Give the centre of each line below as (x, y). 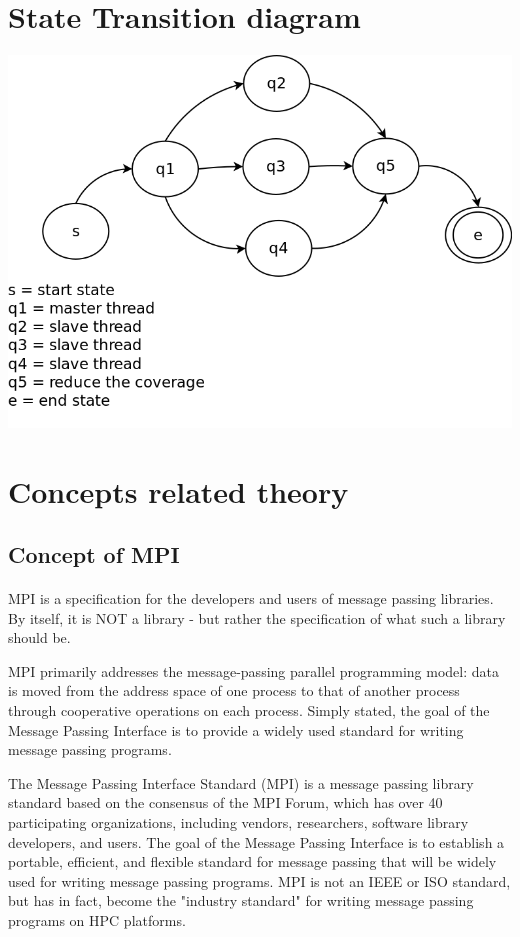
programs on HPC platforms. (97, 919)
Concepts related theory (178, 490)
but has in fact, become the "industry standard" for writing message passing (241, 900)
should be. (39, 637)
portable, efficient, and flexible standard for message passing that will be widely (252, 861)
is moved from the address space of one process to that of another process (234, 690)
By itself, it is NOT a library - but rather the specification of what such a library (257, 617)
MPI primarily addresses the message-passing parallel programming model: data (253, 670)
